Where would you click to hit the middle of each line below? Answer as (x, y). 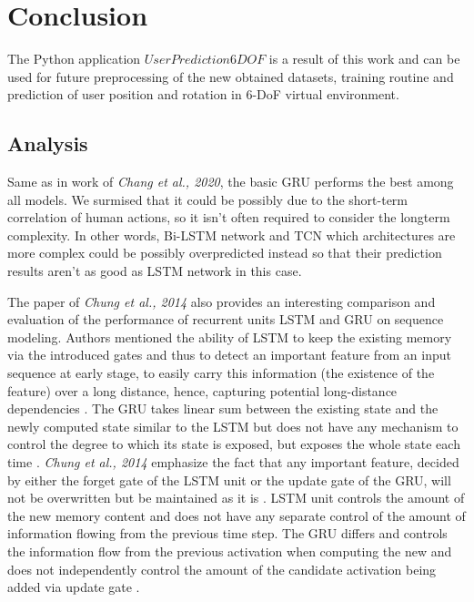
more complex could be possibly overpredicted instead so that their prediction (225, 253)
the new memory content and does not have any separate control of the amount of (237, 515)
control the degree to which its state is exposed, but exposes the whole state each (234, 444)
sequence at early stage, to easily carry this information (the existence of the (221, 373)
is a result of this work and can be (364, 59)
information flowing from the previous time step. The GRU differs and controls (227, 533)
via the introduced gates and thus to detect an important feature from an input (230, 355)
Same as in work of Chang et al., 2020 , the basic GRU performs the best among (231, 182)
